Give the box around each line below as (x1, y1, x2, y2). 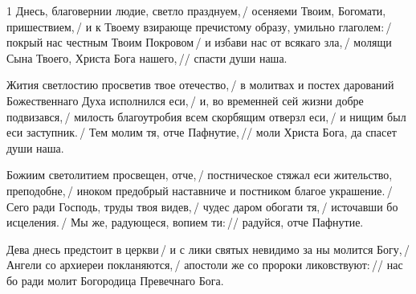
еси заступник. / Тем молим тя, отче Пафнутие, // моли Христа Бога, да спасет (6, 124, 397, 141)
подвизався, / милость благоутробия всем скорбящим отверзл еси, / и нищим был (6, 108, 406, 125)
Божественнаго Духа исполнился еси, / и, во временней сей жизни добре (6, 92, 364, 108)
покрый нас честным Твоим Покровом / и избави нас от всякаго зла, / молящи (6, 34, 392, 51)
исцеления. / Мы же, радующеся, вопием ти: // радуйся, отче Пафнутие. (6, 214, 364, 231)
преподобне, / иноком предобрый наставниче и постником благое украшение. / (6, 182, 393, 198)
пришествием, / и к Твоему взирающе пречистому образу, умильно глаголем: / (6, 18, 392, 35)
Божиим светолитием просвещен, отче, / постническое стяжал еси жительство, (6, 166, 393, 183)
